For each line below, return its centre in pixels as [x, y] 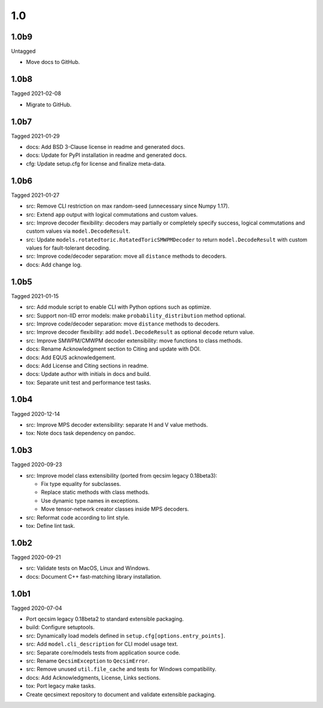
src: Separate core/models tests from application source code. [103, 652]
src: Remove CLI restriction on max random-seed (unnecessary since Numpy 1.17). [128, 206]
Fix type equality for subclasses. [81, 484]
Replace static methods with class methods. [95, 492]
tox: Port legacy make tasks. [61, 686]
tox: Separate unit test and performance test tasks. [89, 382]
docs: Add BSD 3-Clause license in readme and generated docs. [106, 147]
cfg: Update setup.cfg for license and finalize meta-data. [96, 163]
